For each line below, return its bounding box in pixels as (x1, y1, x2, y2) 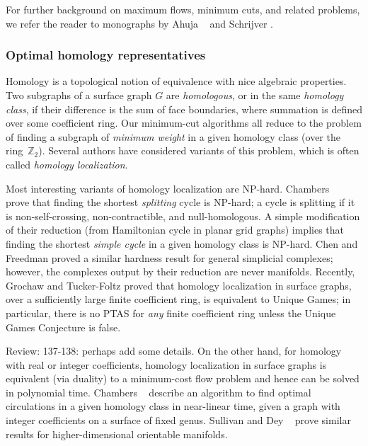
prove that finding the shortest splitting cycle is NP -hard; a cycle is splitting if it (6, 195, 355, 210)
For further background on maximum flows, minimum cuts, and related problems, (6, 2, 360, 16)
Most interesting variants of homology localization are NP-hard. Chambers (6, 181, 330, 195)
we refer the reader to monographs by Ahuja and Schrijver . (6, 16, 273, 30)
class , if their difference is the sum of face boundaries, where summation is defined (6, 101, 362, 116)
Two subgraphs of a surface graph (6, 88, 152, 102)
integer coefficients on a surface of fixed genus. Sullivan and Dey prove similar (6, 413, 351, 428)
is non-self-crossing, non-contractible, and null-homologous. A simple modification (6, 208, 360, 223)
